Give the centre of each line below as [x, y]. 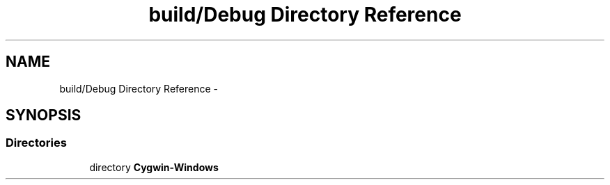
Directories [36, 143]
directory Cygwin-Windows [154, 167]
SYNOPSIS [44, 115]
